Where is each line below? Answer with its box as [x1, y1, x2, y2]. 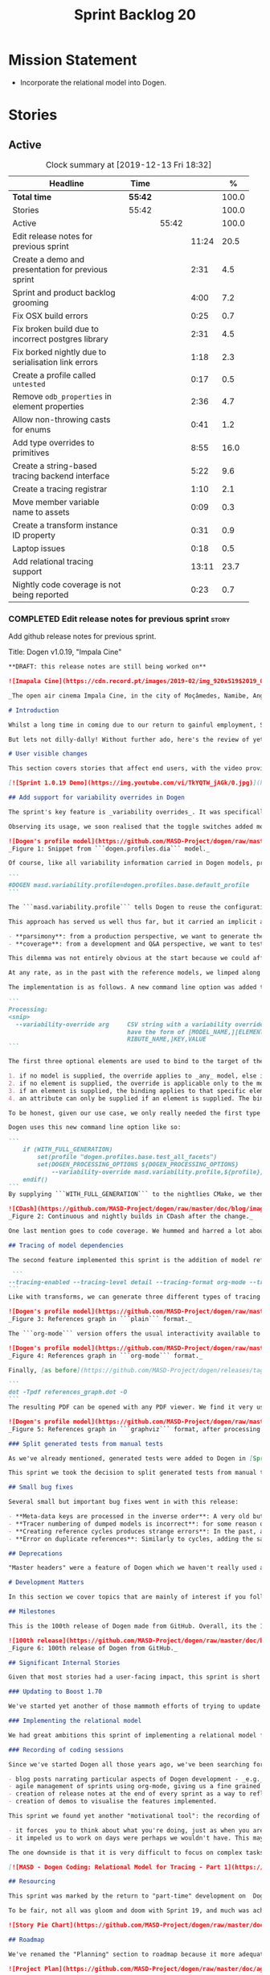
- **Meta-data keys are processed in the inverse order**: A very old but [8, 1513, 264, 1521]
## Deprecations [8, 1549, 63, 1558]
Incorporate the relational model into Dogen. [19, 77, 167, 87]
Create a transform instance [12, 520, 118, 531]
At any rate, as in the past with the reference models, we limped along [8, 969, 261, 977]
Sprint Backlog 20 [73, 6, 197, 24]
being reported [12, 589, 69, 600]
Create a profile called [12, 369, 96, 380]
